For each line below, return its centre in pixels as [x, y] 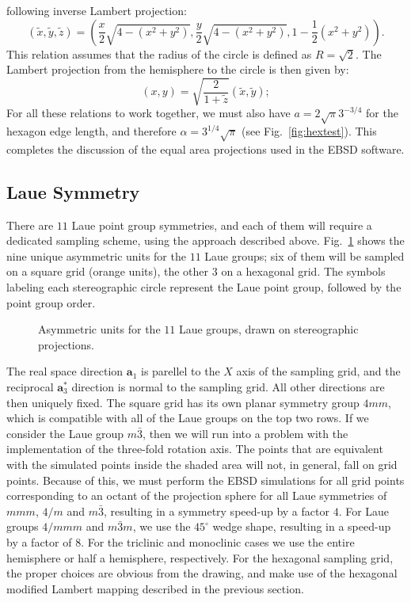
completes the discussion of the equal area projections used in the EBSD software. [205, 149]
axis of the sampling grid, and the [318, 371]
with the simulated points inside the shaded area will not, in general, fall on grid [202, 464]
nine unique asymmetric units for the [96, 255]
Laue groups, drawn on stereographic [268, 329]
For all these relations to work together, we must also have [148, 113]
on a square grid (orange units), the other [108, 271]
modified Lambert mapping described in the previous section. [155, 588]
